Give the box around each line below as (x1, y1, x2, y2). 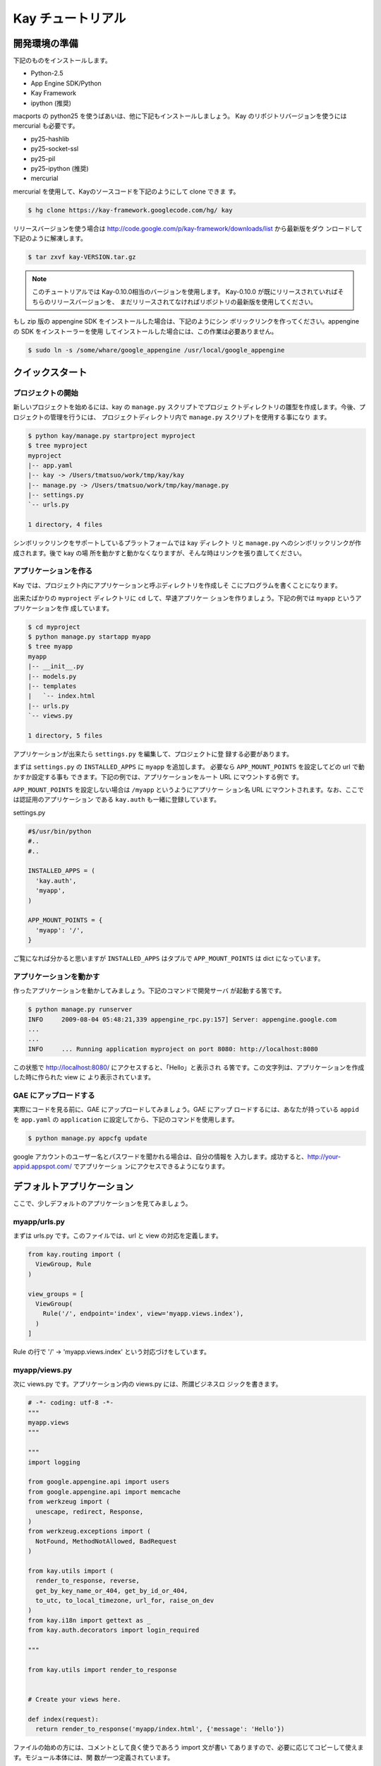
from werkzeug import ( (28, 1498, 111, 1506)
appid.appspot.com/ (13, 1162, 72, 1171)
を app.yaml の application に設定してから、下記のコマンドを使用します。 (13, 1115, 239, 1123)
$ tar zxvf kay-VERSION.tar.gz (28, 253, 137, 261)
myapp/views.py (13, 1365, 72, 1375)
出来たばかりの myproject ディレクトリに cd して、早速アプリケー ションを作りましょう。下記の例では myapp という (13, 594, 356, 603)
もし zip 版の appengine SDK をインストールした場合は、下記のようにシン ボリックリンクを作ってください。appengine (13, 317, 360, 326)
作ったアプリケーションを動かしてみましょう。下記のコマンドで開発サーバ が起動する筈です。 (13, 986, 286, 995)
